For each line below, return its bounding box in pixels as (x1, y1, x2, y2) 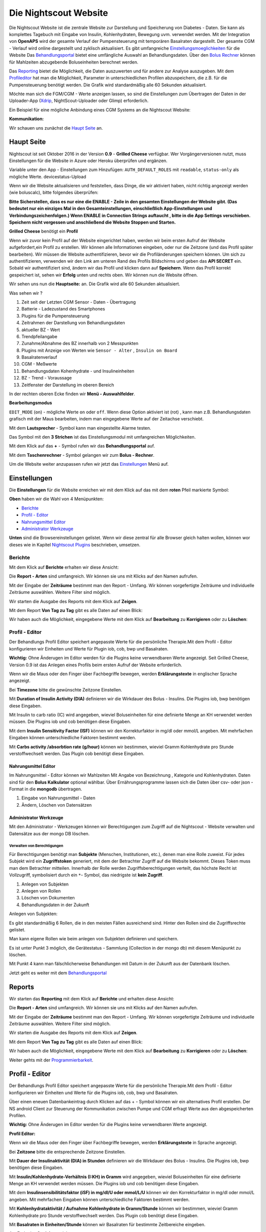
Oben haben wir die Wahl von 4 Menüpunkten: (9, 496, 104, 502)
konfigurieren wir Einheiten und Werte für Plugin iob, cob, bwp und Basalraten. (9, 646, 168, 651)
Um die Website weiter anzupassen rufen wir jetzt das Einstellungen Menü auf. (9, 461, 169, 467)
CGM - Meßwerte (21, 361, 57, 367)
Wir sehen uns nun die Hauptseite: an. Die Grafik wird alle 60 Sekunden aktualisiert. (9, 281, 180, 287)
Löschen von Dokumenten (21, 895, 75, 901)
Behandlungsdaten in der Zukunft (21, 902, 90, 908)
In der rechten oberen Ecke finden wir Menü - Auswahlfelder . (9, 391, 135, 397)
